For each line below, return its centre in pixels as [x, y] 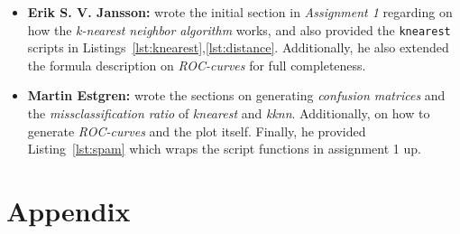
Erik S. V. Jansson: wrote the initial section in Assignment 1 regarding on [240, 12]
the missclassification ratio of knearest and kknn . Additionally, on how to [229, 113]
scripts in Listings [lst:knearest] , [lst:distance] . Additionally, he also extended [238, 47]
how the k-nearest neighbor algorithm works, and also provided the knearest [239, 29]
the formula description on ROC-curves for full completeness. [197, 65]
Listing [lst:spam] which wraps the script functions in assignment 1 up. [224, 149]
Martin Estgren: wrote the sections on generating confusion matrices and [236, 95]
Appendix [69, 211]
